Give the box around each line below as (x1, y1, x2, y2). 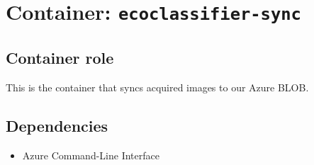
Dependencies (6, 114, 108, 136)
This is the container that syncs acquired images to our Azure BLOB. (6, 79, 309, 94)
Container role (6, 46, 114, 68)
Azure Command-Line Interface (22, 147, 159, 162)
